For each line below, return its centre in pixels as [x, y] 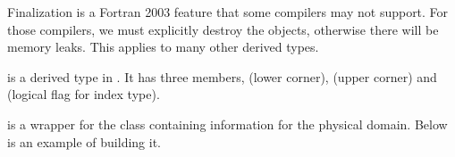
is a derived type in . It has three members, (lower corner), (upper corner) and [222, 76]
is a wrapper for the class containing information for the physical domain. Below [227, 124]
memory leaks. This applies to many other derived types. [163, 47]
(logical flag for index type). [84, 94]
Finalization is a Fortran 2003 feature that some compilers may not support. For [228, 12]
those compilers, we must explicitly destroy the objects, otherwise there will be [223, 29]
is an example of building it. [84, 141]
